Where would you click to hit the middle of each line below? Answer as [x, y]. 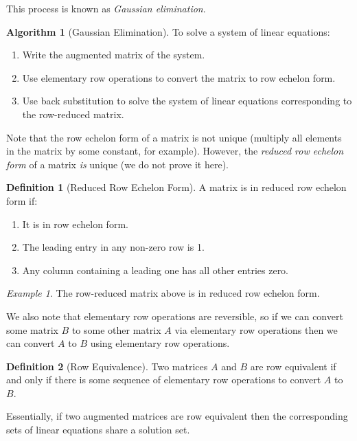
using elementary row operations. [160, 343]
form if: [22, 200]
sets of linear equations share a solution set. [98, 430]
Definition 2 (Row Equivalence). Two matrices [107, 366]
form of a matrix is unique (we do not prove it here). [118, 164]
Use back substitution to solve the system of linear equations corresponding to [187, 101]
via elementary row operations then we [256, 329]
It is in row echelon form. [75, 224]
